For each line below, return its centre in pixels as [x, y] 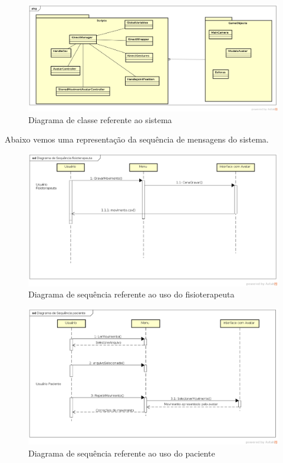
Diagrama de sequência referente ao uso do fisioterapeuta [131, 294]
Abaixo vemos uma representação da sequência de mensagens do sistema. [137, 139]
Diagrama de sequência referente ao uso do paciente [122, 453]
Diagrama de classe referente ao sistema [100, 119]
